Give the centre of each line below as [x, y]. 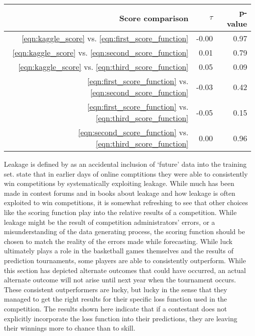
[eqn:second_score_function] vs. [133, 132]
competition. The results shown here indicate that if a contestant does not [115, 308]
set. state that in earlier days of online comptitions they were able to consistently [126, 173]
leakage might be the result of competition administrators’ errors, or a [110, 222]
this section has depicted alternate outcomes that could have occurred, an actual [125, 270]
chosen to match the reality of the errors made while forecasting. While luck [118, 241]
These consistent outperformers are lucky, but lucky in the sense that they [116, 289]
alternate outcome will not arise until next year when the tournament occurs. [120, 280]
